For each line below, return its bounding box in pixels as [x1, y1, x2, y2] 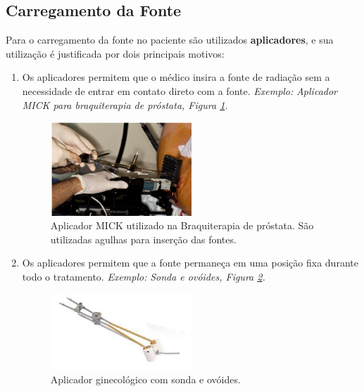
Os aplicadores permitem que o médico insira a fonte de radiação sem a [22, 70, 330, 84]
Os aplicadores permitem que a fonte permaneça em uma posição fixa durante [22, 255, 358, 270]
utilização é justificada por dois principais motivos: [6, 46, 225, 60]
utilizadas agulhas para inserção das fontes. [50, 231, 237, 246]
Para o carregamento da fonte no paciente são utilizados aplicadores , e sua [6, 32, 334, 47]
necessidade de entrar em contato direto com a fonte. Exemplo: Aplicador [22, 83, 338, 98]
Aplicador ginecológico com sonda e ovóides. [50, 372, 241, 387]
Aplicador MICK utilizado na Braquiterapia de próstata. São [50, 218, 314, 233]
